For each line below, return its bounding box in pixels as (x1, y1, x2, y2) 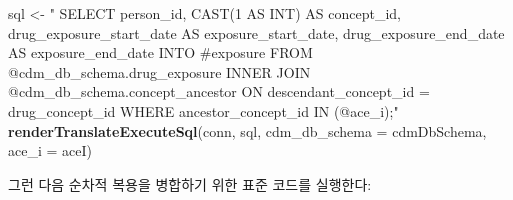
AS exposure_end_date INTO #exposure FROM (8, 42, 313, 63)
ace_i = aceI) (8, 140, 92, 161)
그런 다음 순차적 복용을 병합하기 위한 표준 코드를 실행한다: (8, 173, 372, 194)
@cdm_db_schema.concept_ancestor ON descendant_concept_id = (8, 81, 430, 102)
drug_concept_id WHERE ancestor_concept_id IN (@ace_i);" (8, 100, 399, 121)
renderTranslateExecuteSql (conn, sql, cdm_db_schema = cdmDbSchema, (8, 120, 487, 141)
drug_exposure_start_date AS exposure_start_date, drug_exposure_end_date (8, 22, 505, 43)
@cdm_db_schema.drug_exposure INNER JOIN (8, 61, 311, 82)
